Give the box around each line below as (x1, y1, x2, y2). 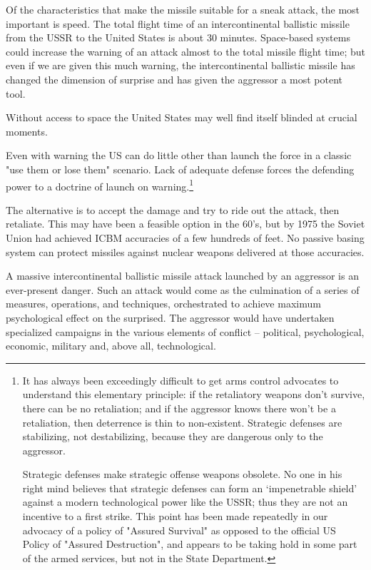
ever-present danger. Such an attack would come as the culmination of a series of (6, 282, 360, 297)
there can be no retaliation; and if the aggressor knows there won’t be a (22, 400, 336, 415)
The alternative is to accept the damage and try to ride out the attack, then (6, 202, 340, 217)
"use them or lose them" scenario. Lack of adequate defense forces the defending (6, 161, 355, 176)
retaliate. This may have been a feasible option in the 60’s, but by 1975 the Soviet (6, 216, 365, 231)
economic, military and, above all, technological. (6, 338, 216, 353)
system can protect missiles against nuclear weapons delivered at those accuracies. (6, 244, 365, 259)
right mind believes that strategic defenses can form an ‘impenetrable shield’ (22, 480, 357, 495)
